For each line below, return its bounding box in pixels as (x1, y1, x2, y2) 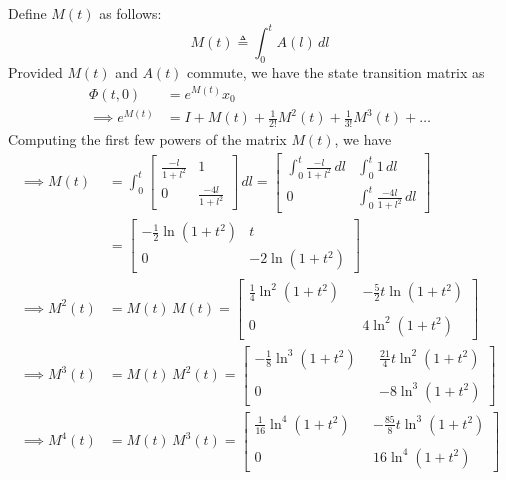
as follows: (99, 3, 162, 23)
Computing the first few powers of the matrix (8, 128, 287, 149)
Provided (8, 61, 63, 82)
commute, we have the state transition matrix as (187, 61, 485, 82)
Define (8, 3, 47, 23)
